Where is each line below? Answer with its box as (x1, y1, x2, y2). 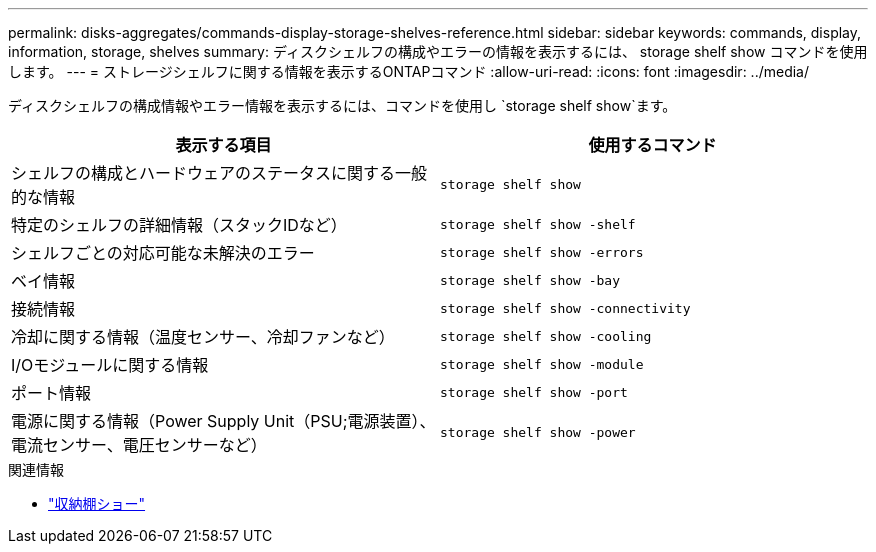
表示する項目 (175, 135, 272, 155)
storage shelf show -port (440, 384, 628, 400)
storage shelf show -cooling (440, 328, 652, 344)
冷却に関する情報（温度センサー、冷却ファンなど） (11, 327, 395, 347)
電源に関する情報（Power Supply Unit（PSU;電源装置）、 (11, 411, 436, 431)
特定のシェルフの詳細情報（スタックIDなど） (11, 215, 347, 235)
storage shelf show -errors (440, 244, 644, 260)
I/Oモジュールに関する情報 (11, 355, 209, 375)
